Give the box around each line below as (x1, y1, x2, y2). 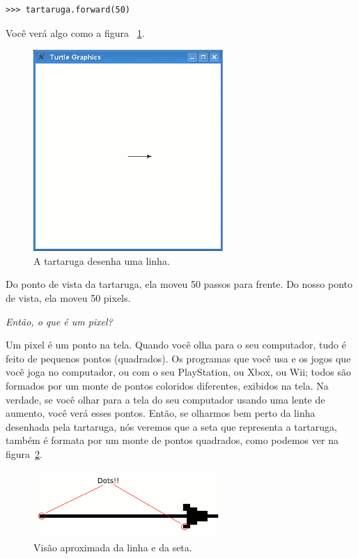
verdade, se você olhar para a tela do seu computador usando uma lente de (6, 392, 325, 406)
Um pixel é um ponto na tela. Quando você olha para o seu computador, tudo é (6, 337, 346, 352)
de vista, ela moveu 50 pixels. (6, 291, 131, 305)
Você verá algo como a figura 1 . (6, 25, 145, 40)
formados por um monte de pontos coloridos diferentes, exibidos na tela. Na (6, 378, 329, 392)
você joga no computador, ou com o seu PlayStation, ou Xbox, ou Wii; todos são (6, 365, 351, 379)
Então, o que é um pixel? (6, 314, 113, 328)
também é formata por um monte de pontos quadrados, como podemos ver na (6, 433, 338, 447)
